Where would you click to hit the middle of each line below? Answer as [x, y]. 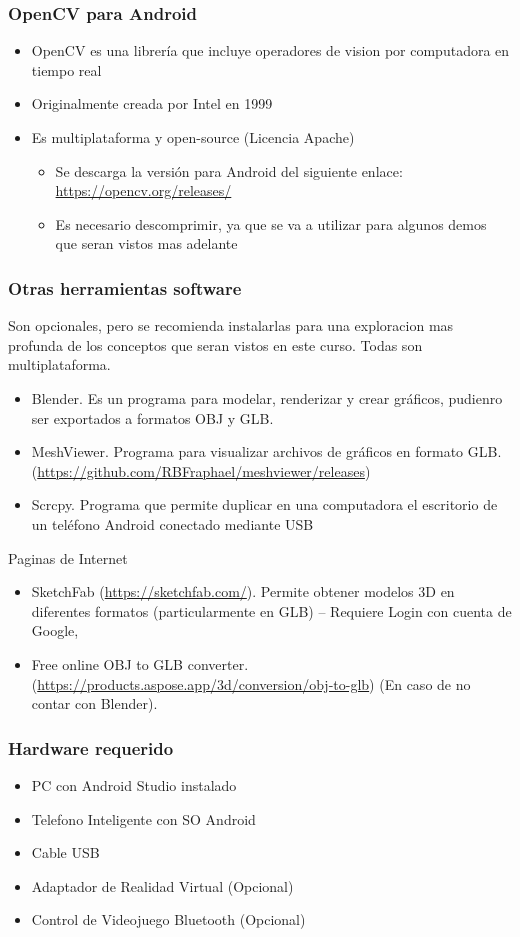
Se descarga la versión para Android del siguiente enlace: [229, 170]
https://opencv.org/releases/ [143, 190]
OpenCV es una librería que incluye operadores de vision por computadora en [270, 50]
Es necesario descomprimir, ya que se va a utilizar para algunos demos [271, 223]
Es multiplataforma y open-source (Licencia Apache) [193, 137]
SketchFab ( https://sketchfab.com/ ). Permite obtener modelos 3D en [243, 591]
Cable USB [65, 852]
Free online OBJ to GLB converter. [140, 663]
